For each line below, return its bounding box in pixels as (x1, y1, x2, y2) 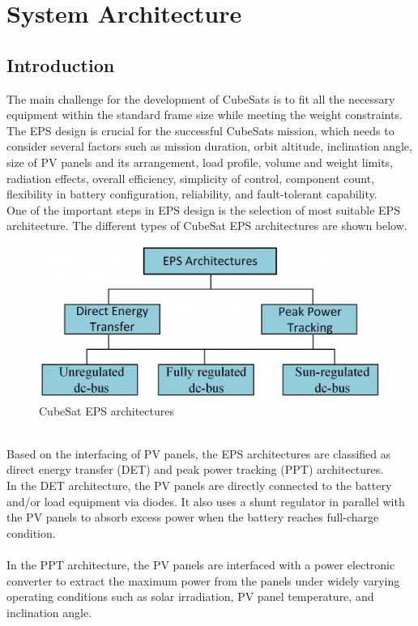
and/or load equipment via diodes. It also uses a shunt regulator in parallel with (6, 492, 405, 509)
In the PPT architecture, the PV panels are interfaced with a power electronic (6, 556, 395, 573)
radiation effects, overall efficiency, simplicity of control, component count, (6, 169, 375, 186)
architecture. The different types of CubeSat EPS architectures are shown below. (6, 217, 407, 234)
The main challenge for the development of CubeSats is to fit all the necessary (6, 90, 395, 107)
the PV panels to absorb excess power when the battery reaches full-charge (6, 509, 379, 526)
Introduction (6, 52, 115, 77)
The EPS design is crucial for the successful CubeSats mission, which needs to (6, 121, 395, 138)
